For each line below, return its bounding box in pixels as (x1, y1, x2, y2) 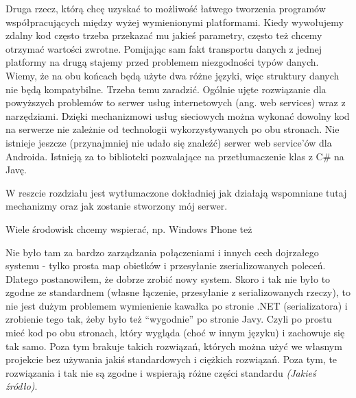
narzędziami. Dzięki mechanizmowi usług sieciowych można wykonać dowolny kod (5, 108, 350, 123)
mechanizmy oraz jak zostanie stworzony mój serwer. (5, 199, 228, 213)
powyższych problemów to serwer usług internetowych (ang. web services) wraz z (5, 95, 346, 110)
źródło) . (5, 379, 38, 393)
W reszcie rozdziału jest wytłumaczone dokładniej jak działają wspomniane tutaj (5, 185, 347, 199)
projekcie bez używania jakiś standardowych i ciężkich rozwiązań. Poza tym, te (5, 352, 337, 366)
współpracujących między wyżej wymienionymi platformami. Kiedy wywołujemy (5, 14, 344, 29)
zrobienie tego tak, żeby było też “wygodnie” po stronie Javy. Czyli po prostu (5, 312, 332, 326)
